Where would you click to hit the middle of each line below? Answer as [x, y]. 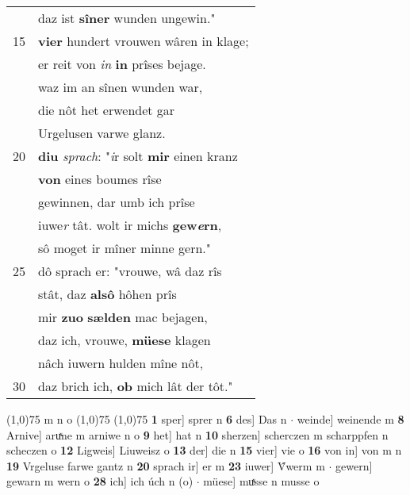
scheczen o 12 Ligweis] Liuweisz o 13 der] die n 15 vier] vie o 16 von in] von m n [204, 450]
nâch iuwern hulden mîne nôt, [121, 363]
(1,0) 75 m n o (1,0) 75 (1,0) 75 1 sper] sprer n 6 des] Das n [147, 419]
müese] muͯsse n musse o [261, 481]
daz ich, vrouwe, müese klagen [125, 340]
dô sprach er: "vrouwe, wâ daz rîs [130, 271]
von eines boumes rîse [100, 179]
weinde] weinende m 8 [351, 419]
